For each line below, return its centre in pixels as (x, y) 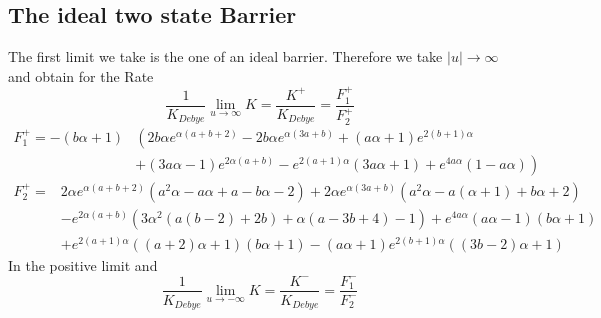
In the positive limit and (83, 264)
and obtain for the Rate (81, 75)
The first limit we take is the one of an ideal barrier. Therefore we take (225, 56)
